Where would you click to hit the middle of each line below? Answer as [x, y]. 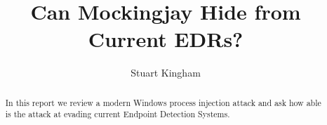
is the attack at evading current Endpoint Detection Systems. [118, 114]
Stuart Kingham [166, 73]
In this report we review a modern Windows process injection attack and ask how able [163, 102]
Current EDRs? [166, 39]
